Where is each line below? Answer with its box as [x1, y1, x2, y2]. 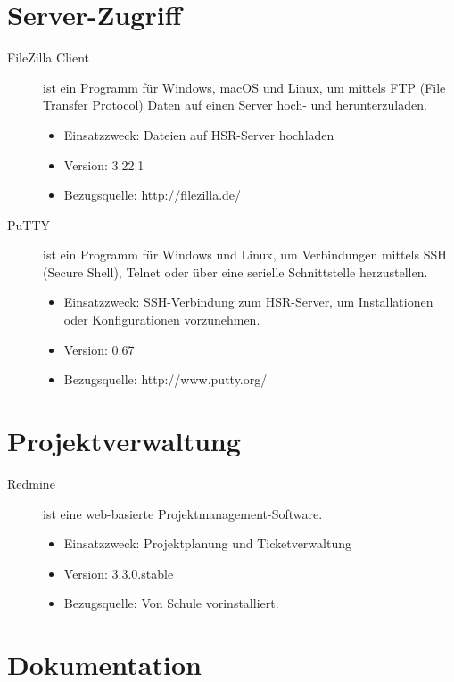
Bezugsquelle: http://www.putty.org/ [63, 370, 268, 389]
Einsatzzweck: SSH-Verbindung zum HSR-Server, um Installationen [63, 292, 433, 311]
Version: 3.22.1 [63, 155, 144, 174]
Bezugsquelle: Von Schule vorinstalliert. [63, 594, 279, 612]
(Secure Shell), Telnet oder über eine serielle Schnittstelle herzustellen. [43, 262, 428, 281]
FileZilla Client [7, 48, 89, 67]
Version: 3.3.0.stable [63, 563, 174, 582]
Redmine [7, 473, 55, 492]
